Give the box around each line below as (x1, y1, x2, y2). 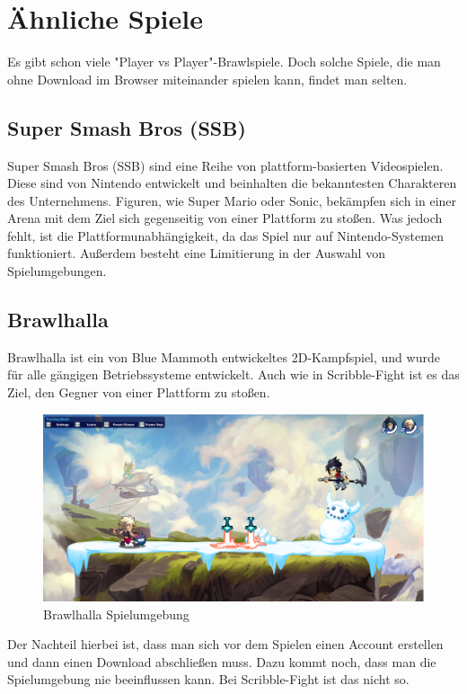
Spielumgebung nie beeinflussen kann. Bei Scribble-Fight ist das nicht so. (7, 670, 410, 689)
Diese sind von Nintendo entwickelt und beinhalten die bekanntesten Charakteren (7, 173, 457, 192)
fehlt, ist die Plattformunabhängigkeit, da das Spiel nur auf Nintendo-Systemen (7, 226, 444, 245)
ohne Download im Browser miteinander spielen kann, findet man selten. (7, 69, 408, 88)
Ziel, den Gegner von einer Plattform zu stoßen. (7, 383, 270, 402)
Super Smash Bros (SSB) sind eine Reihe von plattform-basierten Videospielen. (7, 156, 444, 174)
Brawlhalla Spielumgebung (43, 604, 189, 623)
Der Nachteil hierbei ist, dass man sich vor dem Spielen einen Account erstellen (7, 635, 444, 654)
